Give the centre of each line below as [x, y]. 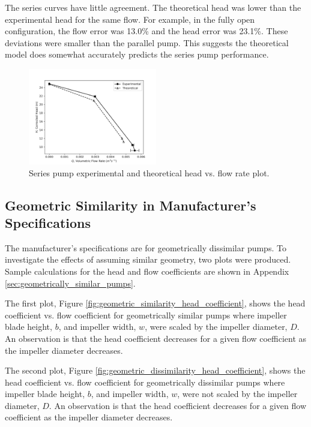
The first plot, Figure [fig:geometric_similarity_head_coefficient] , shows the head [155, 303]
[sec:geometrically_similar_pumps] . [70, 283]
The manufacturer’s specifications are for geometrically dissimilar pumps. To [146, 247]
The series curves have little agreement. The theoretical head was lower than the [153, 7]
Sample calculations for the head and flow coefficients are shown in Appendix [147, 271]
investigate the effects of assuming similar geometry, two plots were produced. [148, 259]
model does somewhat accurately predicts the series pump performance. [137, 54]
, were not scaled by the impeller [237, 394]
